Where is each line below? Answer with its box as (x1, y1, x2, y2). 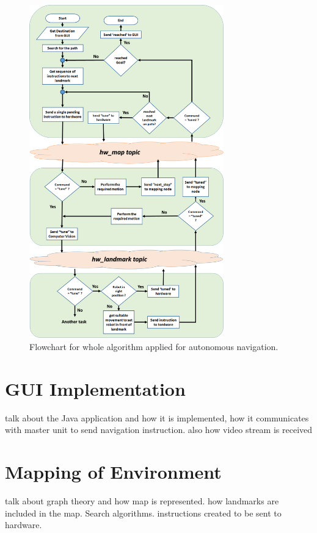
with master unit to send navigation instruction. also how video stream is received (5, 423, 313, 436)
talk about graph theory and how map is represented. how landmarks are (5, 494, 279, 507)
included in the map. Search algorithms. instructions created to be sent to (5, 506, 282, 519)
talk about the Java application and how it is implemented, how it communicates (5, 411, 309, 424)
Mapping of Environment (5, 459, 222, 484)
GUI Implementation (5, 376, 186, 401)
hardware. (5, 518, 42, 531)
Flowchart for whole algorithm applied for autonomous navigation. (29, 340, 279, 352)
